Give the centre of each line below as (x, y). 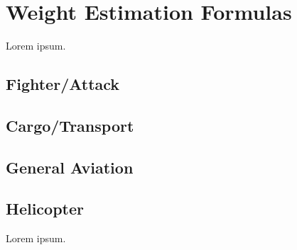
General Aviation (70, 167)
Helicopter (45, 209)
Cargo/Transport (70, 125)
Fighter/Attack (63, 84)
